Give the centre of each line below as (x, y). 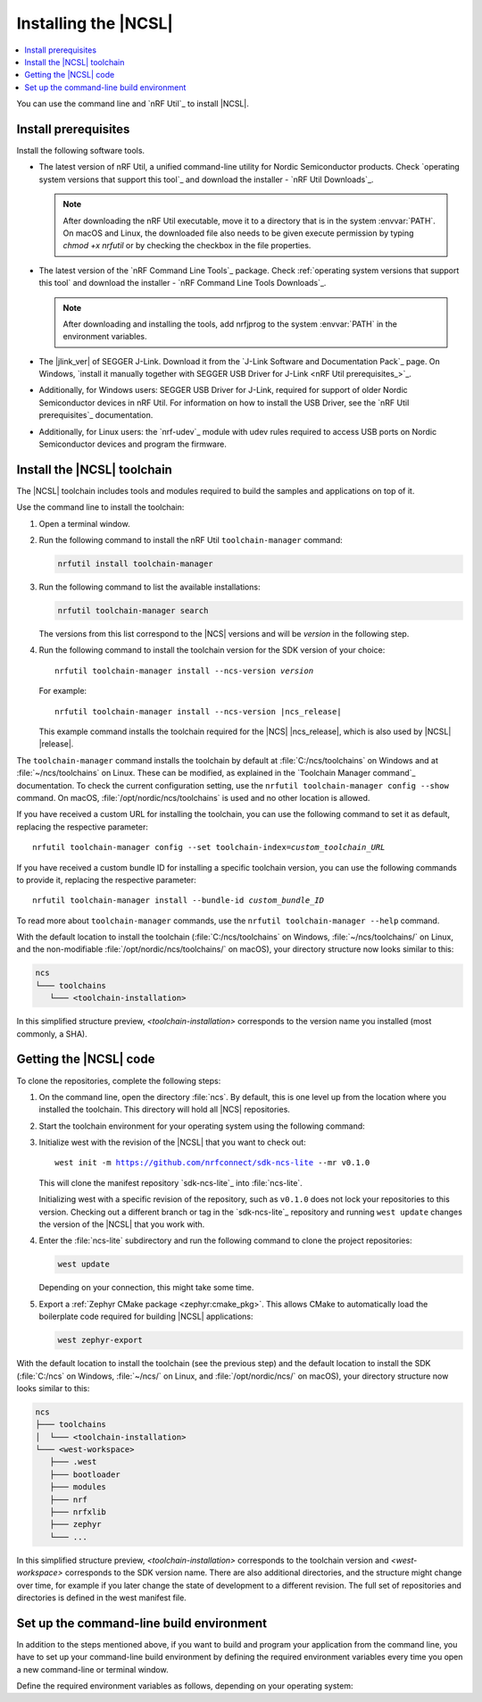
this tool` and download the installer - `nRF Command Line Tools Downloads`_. (183, 283)
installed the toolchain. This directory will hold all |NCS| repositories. (164, 1110)
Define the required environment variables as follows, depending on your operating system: (185, 1686)
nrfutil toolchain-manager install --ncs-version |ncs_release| (199, 711)
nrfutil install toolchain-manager (135, 564)
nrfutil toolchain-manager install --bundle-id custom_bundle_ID (179, 901)
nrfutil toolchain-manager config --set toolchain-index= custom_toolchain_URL (209, 847)
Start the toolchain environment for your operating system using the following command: (202, 1126)
